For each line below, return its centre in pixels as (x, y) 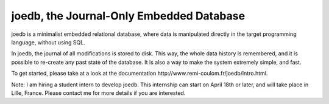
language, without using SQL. (48, 42)
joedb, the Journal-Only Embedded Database (128, 16)
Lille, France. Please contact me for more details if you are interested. (98, 93)
